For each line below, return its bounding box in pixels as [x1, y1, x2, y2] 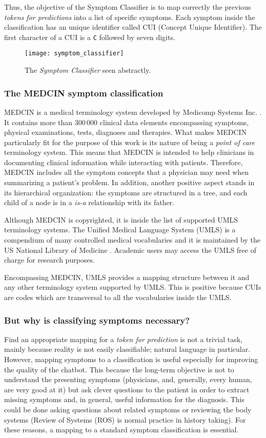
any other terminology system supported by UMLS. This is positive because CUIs [4, 282, 261, 292]
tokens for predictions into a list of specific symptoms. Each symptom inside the [4, 11, 255, 22]
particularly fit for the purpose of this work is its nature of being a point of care [4, 136, 255, 147]
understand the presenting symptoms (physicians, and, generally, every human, [4, 374, 252, 385]
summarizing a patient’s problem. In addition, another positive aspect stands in [4, 177, 255, 188]
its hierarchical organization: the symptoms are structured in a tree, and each [4, 187, 248, 197]
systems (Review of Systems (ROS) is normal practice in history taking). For [4, 414, 246, 425]
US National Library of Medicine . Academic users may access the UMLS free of [4, 244, 256, 255]
